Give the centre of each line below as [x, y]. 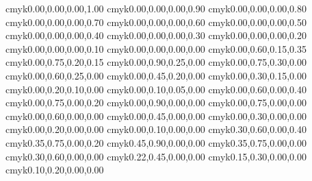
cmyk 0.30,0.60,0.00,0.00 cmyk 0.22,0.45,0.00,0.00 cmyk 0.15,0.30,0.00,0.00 [156, 156]
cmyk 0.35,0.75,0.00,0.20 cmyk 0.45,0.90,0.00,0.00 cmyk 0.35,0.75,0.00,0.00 [156, 142]
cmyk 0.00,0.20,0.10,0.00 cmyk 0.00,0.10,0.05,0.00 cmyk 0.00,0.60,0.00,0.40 [156, 89]
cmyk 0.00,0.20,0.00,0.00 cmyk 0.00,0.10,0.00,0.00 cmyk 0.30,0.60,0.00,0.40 [156, 129]
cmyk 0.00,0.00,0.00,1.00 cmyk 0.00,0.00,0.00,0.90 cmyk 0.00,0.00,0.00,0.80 [156, 8]
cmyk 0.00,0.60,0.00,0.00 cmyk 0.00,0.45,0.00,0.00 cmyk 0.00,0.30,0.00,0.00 [156, 116]
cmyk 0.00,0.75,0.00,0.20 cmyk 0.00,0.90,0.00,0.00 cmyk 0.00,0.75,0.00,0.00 [156, 102]
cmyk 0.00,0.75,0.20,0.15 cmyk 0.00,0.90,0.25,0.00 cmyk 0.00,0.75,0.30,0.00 [156, 62]
